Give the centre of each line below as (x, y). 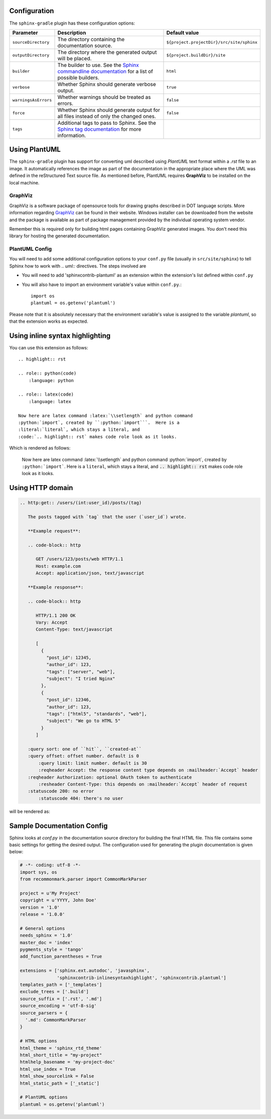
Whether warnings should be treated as (104, 97)
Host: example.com (58, 566)
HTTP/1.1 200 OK (56, 615)
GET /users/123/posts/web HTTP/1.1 (80, 559)
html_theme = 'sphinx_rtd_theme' (61, 1048)
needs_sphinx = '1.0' (46, 936)
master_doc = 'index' (46, 942)
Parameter (25, 33)
